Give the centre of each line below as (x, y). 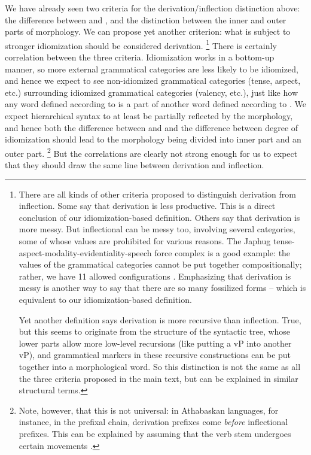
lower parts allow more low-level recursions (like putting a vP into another (155, 343)
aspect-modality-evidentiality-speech (85, 252)
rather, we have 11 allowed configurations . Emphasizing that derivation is (155, 276)
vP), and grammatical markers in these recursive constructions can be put (155, 355)
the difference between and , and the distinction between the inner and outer (146, 19)
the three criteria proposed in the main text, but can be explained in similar (158, 378)
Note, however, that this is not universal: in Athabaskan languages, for (149, 410)
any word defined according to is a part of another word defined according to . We (155, 104)
